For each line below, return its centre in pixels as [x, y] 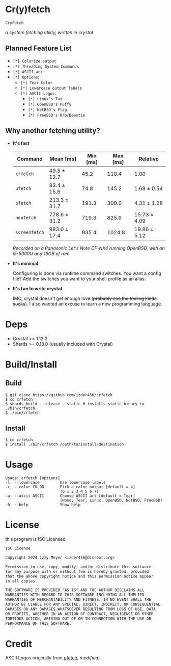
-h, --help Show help [43, 505]
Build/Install [31, 364]
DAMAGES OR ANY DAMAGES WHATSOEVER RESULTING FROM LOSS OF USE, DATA [81, 609]
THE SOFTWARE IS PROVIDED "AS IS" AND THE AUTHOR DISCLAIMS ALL [75, 590]
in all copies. [21, 581]
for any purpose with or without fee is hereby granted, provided [77, 571]
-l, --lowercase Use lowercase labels [55, 483]
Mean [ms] [63, 159]
